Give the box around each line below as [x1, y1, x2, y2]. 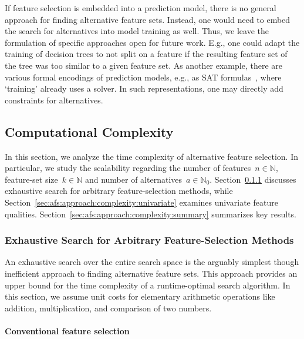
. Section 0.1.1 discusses [210, 173, 296, 185]
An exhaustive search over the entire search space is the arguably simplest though [5, 256, 299, 268]
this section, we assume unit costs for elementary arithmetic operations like [5, 290, 275, 303]
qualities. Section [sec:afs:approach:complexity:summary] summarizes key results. [5, 207, 296, 220]
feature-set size [5, 173, 58, 185]
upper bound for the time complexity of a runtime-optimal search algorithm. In [5, 278, 291, 291]
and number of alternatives [85, 173, 183, 185]
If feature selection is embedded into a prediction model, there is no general [5, 2, 276, 14]
